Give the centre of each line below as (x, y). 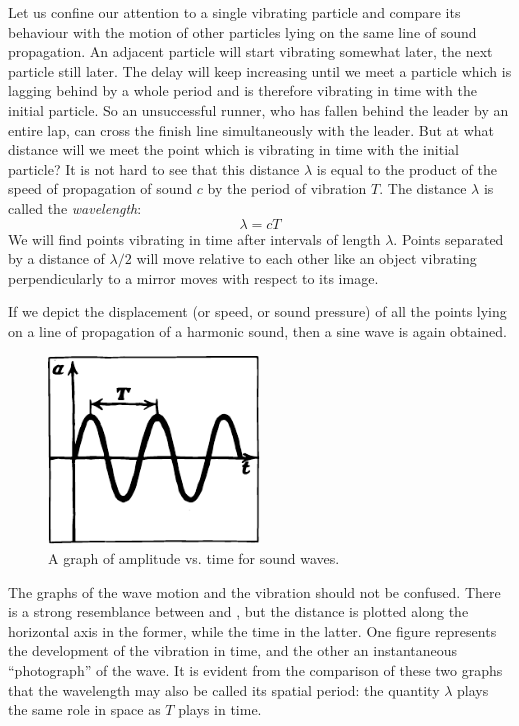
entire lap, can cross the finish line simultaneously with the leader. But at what (251, 129)
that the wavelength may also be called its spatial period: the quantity (224, 689)
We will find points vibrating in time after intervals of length (194, 238)
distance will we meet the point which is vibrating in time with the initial (233, 149)
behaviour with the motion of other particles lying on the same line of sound (242, 31)
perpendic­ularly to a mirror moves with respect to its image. (193, 277)
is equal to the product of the (406, 168)
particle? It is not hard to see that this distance (154, 168)
